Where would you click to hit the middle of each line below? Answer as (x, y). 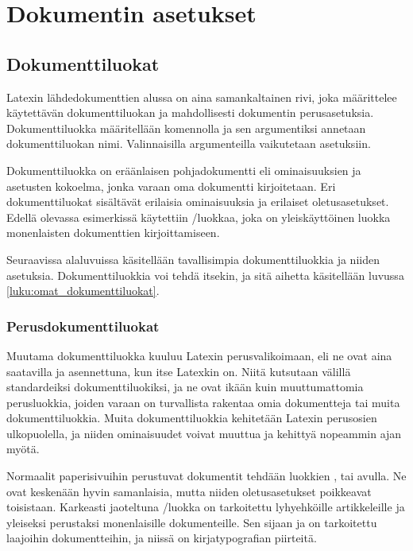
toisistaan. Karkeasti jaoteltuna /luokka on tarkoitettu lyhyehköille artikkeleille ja (206, 507)
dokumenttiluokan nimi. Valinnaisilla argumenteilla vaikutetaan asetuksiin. (189, 144)
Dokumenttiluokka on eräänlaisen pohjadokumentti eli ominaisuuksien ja (184, 170)
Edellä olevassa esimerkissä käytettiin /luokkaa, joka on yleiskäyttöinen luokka (199, 217)
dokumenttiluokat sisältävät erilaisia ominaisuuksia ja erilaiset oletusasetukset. (198, 202)
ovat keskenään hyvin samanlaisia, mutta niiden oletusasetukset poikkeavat (189, 491)
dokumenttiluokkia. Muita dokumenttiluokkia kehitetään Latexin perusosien (192, 418)
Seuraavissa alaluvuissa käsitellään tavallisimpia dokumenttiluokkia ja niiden (193, 259)
